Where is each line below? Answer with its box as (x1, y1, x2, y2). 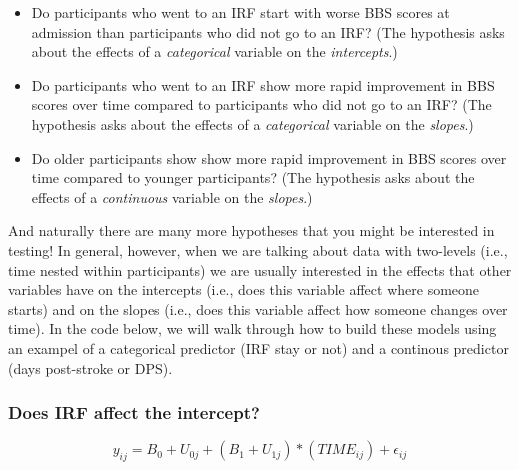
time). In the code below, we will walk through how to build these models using (8, 318, 497, 339)
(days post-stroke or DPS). (8, 357, 173, 378)
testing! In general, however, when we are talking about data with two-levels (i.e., (8, 239, 508, 260)
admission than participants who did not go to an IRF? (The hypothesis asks (31, 21, 505, 42)
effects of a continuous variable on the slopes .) (31, 186, 313, 207)
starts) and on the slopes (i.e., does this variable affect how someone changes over (8, 298, 508, 319)
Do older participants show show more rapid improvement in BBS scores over (31, 147, 507, 168)
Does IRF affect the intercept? (8, 400, 260, 425)
